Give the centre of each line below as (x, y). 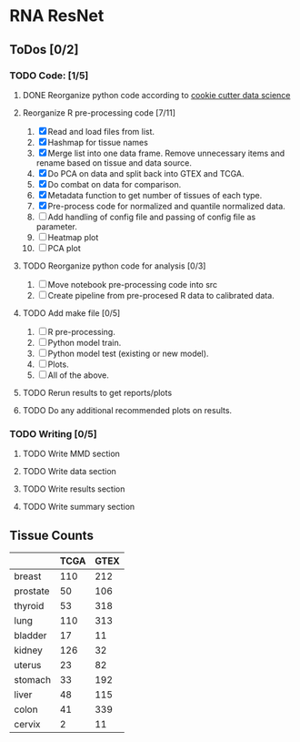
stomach (33, 679)
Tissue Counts (51, 535)
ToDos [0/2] (44, 50)
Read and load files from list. (101, 131)
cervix (27, 724)
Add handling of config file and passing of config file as (152, 217)
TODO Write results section (74, 489)
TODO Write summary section (79, 507)
